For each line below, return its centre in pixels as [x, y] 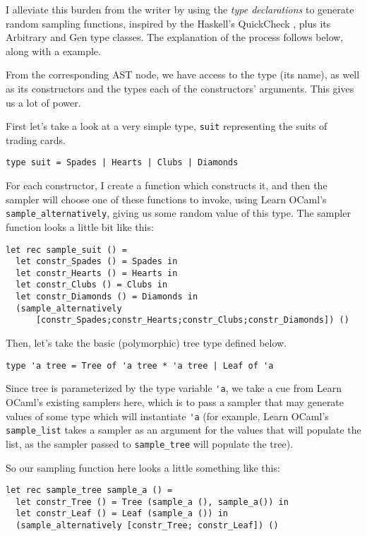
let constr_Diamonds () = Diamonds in [107, 297]
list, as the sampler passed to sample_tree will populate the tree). [150, 443]
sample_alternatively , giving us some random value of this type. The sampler [178, 213]
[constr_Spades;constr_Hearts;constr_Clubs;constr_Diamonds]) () [192, 320]
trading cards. [36, 139]
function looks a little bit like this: [80, 226]
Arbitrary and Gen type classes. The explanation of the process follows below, [175, 37]
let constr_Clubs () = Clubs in [92, 285]
